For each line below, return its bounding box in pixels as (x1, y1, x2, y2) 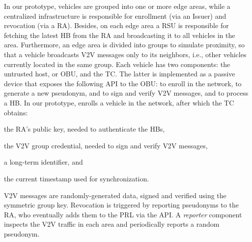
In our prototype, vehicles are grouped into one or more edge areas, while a (4, 1, 230, 11)
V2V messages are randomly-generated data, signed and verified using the (4, 190, 226, 200)
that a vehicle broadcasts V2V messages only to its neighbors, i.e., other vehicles (4, 49, 247, 59)
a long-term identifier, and (4, 157, 83, 167)
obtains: (4, 107, 28, 117)
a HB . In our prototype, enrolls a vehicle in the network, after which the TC (4, 97, 234, 107)
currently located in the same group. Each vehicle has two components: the (4, 59, 230, 69)
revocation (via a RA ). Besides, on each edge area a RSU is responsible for (4, 20, 229, 31)
